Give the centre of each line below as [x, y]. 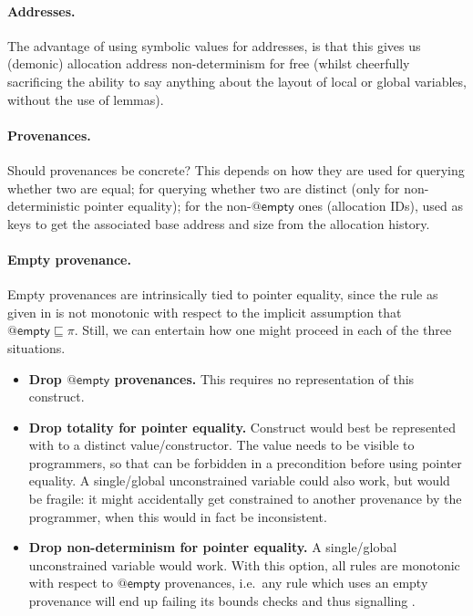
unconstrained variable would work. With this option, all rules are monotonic [244, 564]
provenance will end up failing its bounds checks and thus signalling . [222, 601]
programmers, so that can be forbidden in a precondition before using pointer [245, 462]
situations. [36, 347]
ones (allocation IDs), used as [381, 206]
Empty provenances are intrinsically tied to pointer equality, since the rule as [223, 294]
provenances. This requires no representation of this [264, 378]
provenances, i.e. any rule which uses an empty [296, 583]
